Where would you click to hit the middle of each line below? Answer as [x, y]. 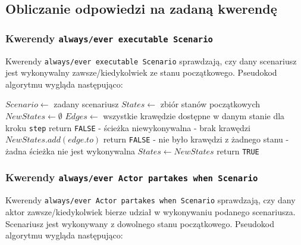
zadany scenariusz [86, 104]
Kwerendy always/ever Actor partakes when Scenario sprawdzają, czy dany [150, 200]
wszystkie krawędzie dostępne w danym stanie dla [194, 116]
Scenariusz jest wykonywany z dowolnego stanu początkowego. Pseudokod [140, 223]
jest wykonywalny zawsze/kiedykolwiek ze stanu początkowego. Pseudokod [141, 72]
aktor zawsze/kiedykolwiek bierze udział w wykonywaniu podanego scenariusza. [150, 212]
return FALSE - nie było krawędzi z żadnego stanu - [196, 139]
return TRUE [238, 151]
